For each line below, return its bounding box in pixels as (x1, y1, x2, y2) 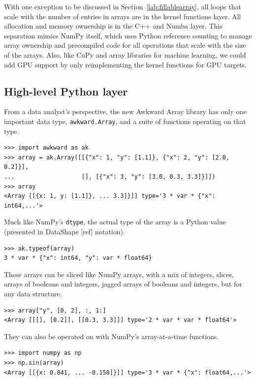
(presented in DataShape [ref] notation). (4, 226, 125, 237)
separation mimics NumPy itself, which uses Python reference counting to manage (4, 30, 252, 40)
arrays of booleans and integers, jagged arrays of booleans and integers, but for (4, 279, 242, 289)
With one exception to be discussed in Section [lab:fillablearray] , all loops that (4, 1, 241, 11)
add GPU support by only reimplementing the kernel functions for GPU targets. (4, 59, 247, 69)
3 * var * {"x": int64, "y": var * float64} (4, 254, 152, 262)
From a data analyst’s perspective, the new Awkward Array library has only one (4, 106, 247, 117)
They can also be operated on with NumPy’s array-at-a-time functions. (4, 331, 219, 341)
